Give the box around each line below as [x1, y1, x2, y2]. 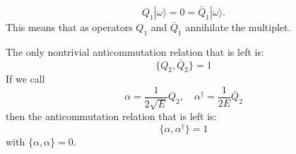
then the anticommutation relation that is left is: [6, 109, 217, 124]
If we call [6, 71, 45, 86]
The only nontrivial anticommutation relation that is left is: [6, 44, 264, 59]
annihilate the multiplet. [185, 20, 291, 34]
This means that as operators [6, 20, 133, 34]
